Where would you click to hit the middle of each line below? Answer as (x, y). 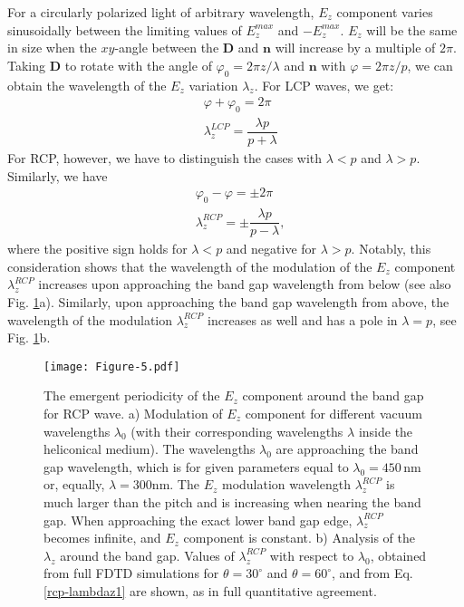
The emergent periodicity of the (132, 395)
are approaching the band (347, 449)
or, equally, (74, 484)
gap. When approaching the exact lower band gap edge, (198, 520)
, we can (430, 65)
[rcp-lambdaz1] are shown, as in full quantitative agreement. (210, 590)
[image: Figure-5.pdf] (112, 366)
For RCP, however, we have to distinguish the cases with (165, 158)
